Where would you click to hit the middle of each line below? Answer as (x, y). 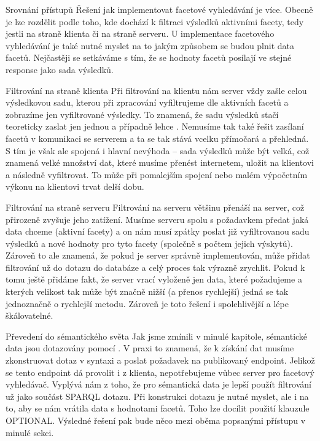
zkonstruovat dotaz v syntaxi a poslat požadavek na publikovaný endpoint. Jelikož (160, 360)
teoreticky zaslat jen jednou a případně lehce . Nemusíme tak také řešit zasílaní (155, 126)
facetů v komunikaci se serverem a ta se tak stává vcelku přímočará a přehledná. (157, 138)
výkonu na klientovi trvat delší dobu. (75, 186)
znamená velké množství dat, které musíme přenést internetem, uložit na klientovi (160, 162)
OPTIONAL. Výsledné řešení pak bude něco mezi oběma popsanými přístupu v (156, 420)
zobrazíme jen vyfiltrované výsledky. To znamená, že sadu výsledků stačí (142, 114)
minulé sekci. (30, 432)
